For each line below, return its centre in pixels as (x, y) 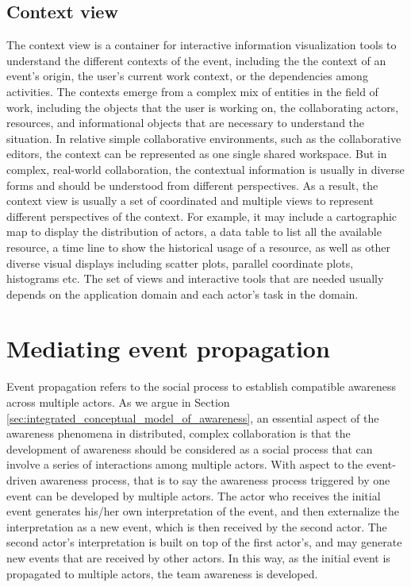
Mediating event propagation (168, 348)
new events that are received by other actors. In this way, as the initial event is (198, 557)
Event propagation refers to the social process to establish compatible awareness (201, 386)
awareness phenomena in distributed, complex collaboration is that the (179, 433)
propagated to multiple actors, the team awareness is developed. (162, 573)
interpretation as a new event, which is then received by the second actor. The (197, 526)
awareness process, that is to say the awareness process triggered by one (215, 479)
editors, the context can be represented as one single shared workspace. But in (197, 154)
